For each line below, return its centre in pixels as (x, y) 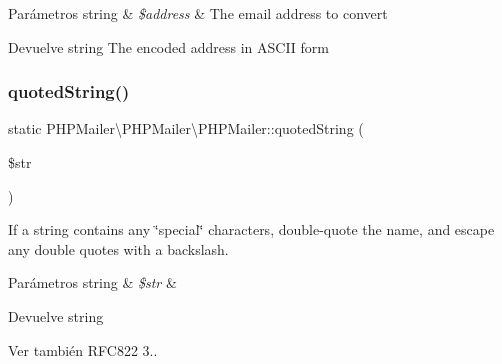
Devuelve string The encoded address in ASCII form (168, 46)
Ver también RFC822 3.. (83, 349)
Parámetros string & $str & (92, 282)
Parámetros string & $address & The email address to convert (198, 13)
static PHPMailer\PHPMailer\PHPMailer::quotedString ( (186, 128)
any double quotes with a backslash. (118, 248)
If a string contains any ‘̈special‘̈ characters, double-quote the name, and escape (251, 229)
